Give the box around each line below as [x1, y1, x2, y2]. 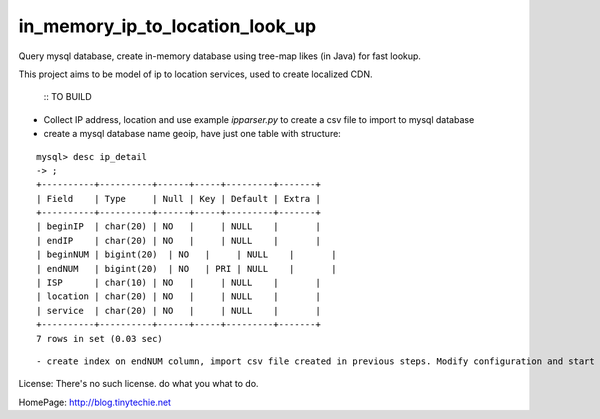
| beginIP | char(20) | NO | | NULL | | [36, 221, 322, 232]
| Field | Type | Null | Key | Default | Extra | [36, 193, 322, 204]
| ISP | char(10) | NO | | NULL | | [36, 277, 322, 289]
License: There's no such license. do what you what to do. [18, 378, 259, 390]
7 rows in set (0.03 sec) [36, 333, 164, 344]
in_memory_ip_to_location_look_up [18, 15, 317, 37]
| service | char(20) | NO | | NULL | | [36, 305, 322, 316]
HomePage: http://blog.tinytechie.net [18, 396, 172, 408]
